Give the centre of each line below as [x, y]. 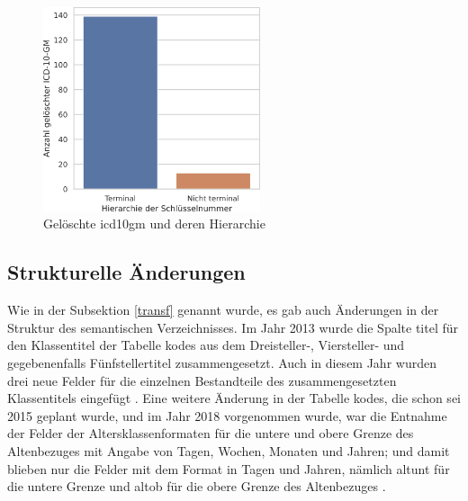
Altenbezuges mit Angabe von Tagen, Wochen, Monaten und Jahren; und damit [229, 450]
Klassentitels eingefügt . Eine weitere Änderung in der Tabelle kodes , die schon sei [234, 398]
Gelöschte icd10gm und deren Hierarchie [154, 224]
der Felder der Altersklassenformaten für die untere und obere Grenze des [211, 433]
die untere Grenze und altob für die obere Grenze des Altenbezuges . [197, 486]
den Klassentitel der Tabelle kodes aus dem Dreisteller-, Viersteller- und [206, 345]
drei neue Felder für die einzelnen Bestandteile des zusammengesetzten [202, 380]
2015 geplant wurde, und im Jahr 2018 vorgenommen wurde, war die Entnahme [227, 415]
